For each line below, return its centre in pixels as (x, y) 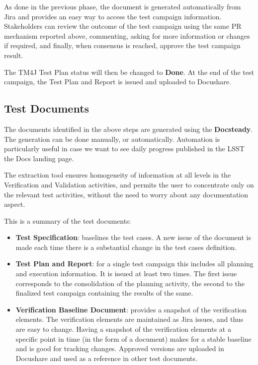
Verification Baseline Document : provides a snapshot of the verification (131, 309)
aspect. (15, 204)
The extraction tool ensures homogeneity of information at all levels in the (118, 175)
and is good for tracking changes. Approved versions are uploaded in (120, 348)
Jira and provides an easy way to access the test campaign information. (113, 16)
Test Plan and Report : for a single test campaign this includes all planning (134, 264)
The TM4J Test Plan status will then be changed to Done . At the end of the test (129, 72)
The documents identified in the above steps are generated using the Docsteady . (129, 129)
